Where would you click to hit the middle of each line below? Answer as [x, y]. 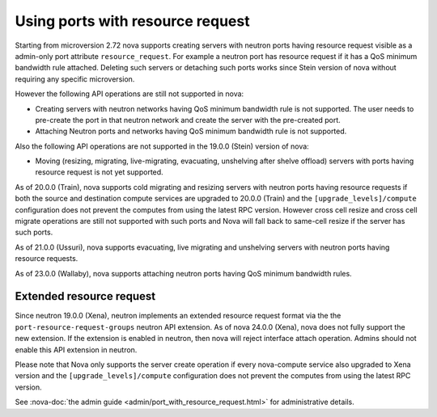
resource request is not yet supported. [99, 172]
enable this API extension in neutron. [76, 350]
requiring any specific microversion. [75, 79]
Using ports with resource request [132, 21]
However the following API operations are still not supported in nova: [129, 94]
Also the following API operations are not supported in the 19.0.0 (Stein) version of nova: [162, 146]
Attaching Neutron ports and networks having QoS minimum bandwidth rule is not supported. [191, 131]
